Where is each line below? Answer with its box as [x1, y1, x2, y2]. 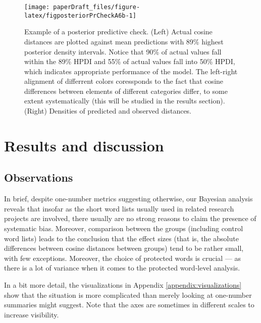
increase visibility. [4, 309, 59, 319]
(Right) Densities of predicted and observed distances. [24, 105, 192, 116]
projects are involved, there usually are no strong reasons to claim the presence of [4, 213, 256, 224]
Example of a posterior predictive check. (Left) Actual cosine [24, 26, 213, 37]
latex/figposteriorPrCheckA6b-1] [24, 12, 136, 19]
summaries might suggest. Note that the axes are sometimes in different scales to [4, 299, 254, 310]
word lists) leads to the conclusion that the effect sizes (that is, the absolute [4, 233, 239, 243]
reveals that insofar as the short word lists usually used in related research [4, 203, 234, 213]
